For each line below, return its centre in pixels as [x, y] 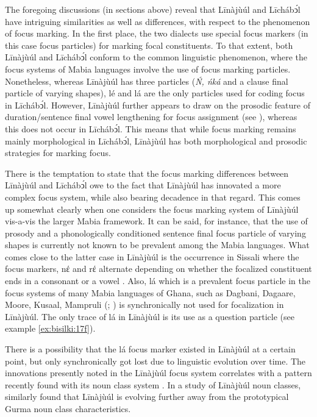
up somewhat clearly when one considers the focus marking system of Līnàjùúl [152, 209]
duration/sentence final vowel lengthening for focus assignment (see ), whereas [151, 117]
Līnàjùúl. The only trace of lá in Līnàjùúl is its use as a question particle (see [150, 316]
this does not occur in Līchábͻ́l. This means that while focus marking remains [151, 128]
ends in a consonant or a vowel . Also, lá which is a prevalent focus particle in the [158, 281]
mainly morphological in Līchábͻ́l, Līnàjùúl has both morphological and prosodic [156, 141]
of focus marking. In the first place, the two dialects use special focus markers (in [157, 33]
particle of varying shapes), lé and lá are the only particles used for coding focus [155, 93]
